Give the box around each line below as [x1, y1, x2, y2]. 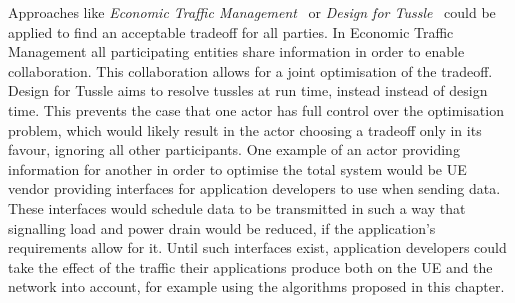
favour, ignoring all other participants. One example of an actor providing [8, 139, 460, 160]
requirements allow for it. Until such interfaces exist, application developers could [8, 237, 507, 258]
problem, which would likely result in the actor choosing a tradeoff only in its [8, 119, 482, 140]
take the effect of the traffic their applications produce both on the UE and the [8, 256, 493, 277]
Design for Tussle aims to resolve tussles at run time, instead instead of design [8, 80, 488, 101]
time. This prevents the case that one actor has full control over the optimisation [8, 99, 504, 120]
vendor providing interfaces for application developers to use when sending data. [8, 178, 501, 199]
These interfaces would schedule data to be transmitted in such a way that [8, 197, 466, 218]
